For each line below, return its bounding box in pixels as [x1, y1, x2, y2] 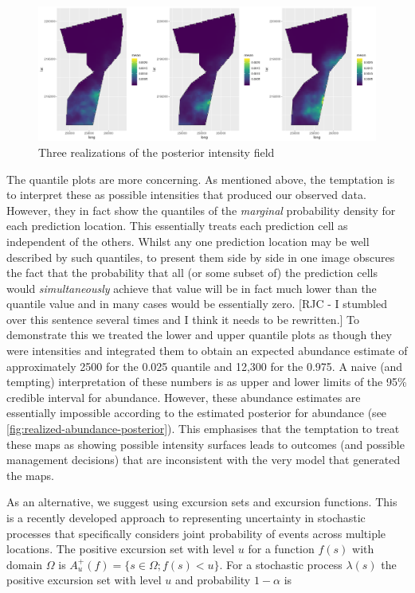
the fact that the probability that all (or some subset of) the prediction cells [6, 264, 378, 281]
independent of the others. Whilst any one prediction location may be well [6, 232, 370, 249]
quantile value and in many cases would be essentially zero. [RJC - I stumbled [6, 295, 387, 312]
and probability [175, 572, 251, 588]
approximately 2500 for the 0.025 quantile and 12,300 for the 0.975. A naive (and [6, 357, 403, 374]
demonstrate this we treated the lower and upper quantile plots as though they [6, 326, 392, 343]
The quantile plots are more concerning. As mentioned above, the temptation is [6, 170, 395, 187]
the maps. [6, 466, 54, 483]
